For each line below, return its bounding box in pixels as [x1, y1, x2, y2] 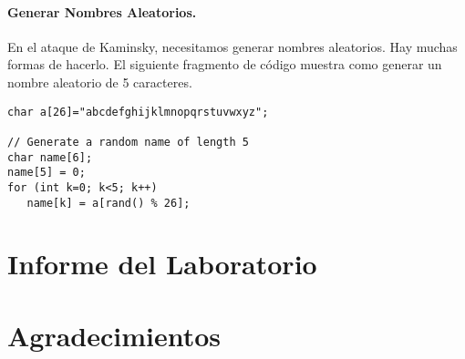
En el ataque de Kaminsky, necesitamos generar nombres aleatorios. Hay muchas [7, 36, 458, 56]
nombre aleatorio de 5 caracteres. [7, 72, 192, 91]
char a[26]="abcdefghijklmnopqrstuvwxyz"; [7, 105, 269, 118]
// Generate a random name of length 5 [7, 135, 249, 149]
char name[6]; [7, 150, 93, 164]
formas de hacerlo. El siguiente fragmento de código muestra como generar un [7, 55, 442, 74]
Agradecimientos [7, 316, 222, 354]
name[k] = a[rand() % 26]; [26, 196, 191, 210]
